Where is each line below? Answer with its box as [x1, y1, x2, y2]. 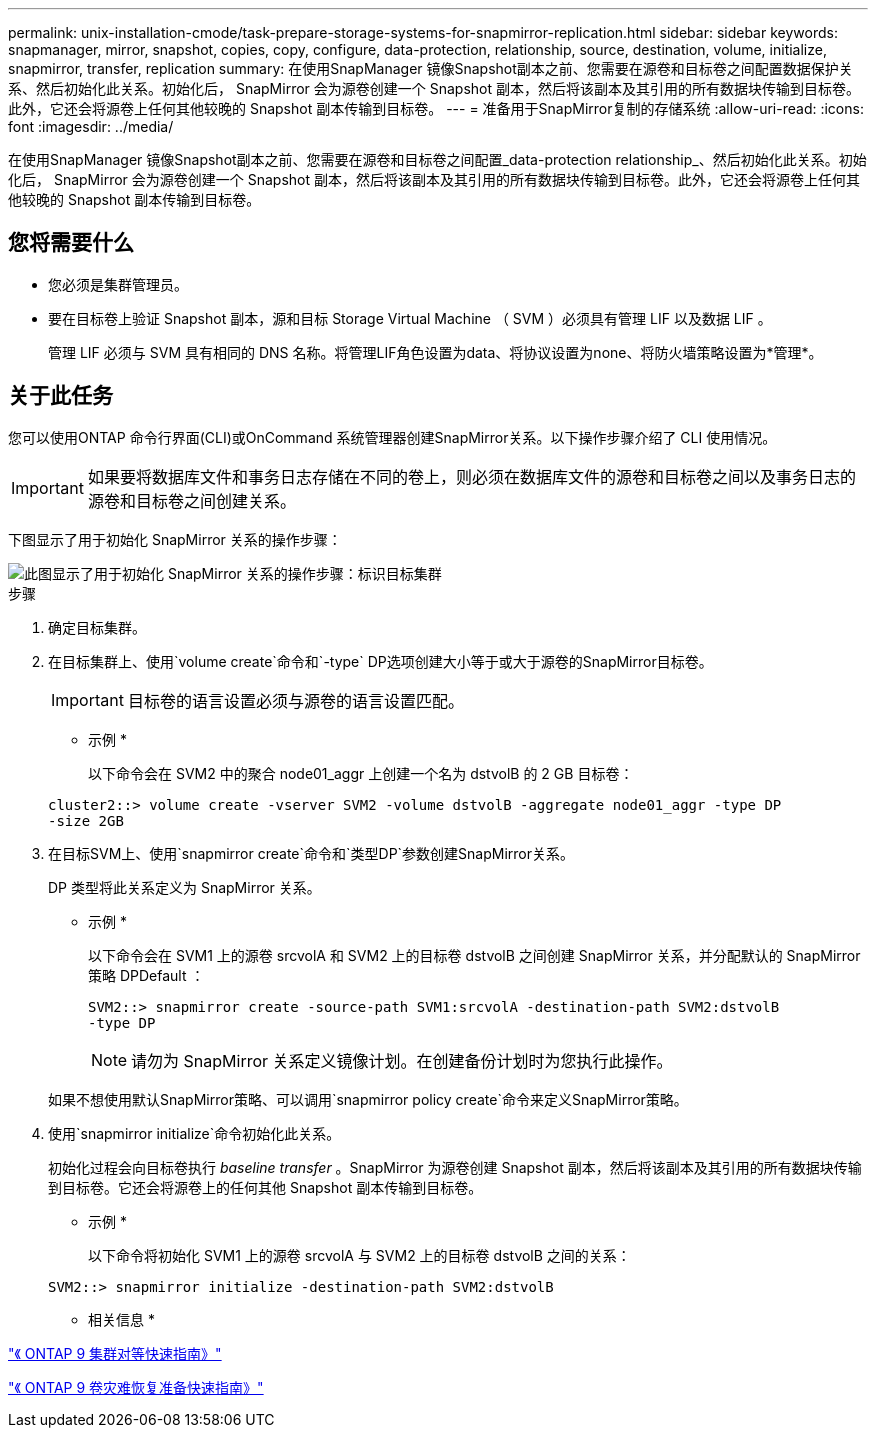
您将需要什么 [8, 230, 134, 256]
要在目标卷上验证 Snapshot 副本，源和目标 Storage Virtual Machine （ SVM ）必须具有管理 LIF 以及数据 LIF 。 [48, 309, 772, 327]
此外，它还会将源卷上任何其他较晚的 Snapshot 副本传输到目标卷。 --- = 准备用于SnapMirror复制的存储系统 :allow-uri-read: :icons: [8, 100, 864, 117]
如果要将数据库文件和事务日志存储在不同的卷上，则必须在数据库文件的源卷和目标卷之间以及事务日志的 [87, 466, 856, 487]
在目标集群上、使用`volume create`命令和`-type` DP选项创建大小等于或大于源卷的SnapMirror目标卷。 [48, 652, 713, 670]
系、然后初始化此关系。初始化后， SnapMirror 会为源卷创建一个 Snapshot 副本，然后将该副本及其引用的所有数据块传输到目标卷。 [8, 80, 860, 97]
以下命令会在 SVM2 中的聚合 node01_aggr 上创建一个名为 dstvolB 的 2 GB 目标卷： [88, 764, 634, 782]
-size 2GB [48, 812, 124, 829]
